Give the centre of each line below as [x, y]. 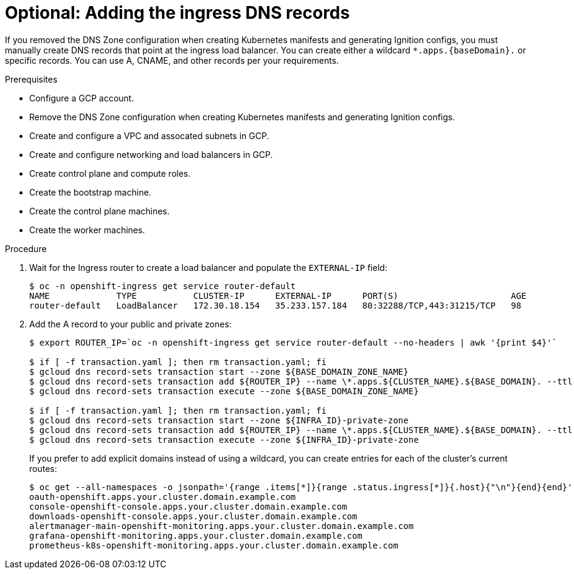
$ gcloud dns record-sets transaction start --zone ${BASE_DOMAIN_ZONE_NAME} [219, 371]
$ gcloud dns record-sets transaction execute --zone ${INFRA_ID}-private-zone [224, 439]
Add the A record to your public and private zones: [130, 324]
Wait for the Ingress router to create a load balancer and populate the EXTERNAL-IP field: [208, 267]
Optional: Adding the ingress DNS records [178, 13]
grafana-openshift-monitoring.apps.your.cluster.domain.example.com [196, 535]
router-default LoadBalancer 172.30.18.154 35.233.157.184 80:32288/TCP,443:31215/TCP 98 [275, 305]
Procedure [26, 248]
